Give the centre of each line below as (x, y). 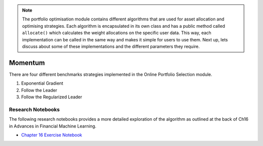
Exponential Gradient (42, 83)
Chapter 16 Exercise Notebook (52, 135)
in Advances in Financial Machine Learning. (53, 126)
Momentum (27, 63)
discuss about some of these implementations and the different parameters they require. (111, 46)
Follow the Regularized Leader (52, 97)
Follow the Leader (39, 90)
